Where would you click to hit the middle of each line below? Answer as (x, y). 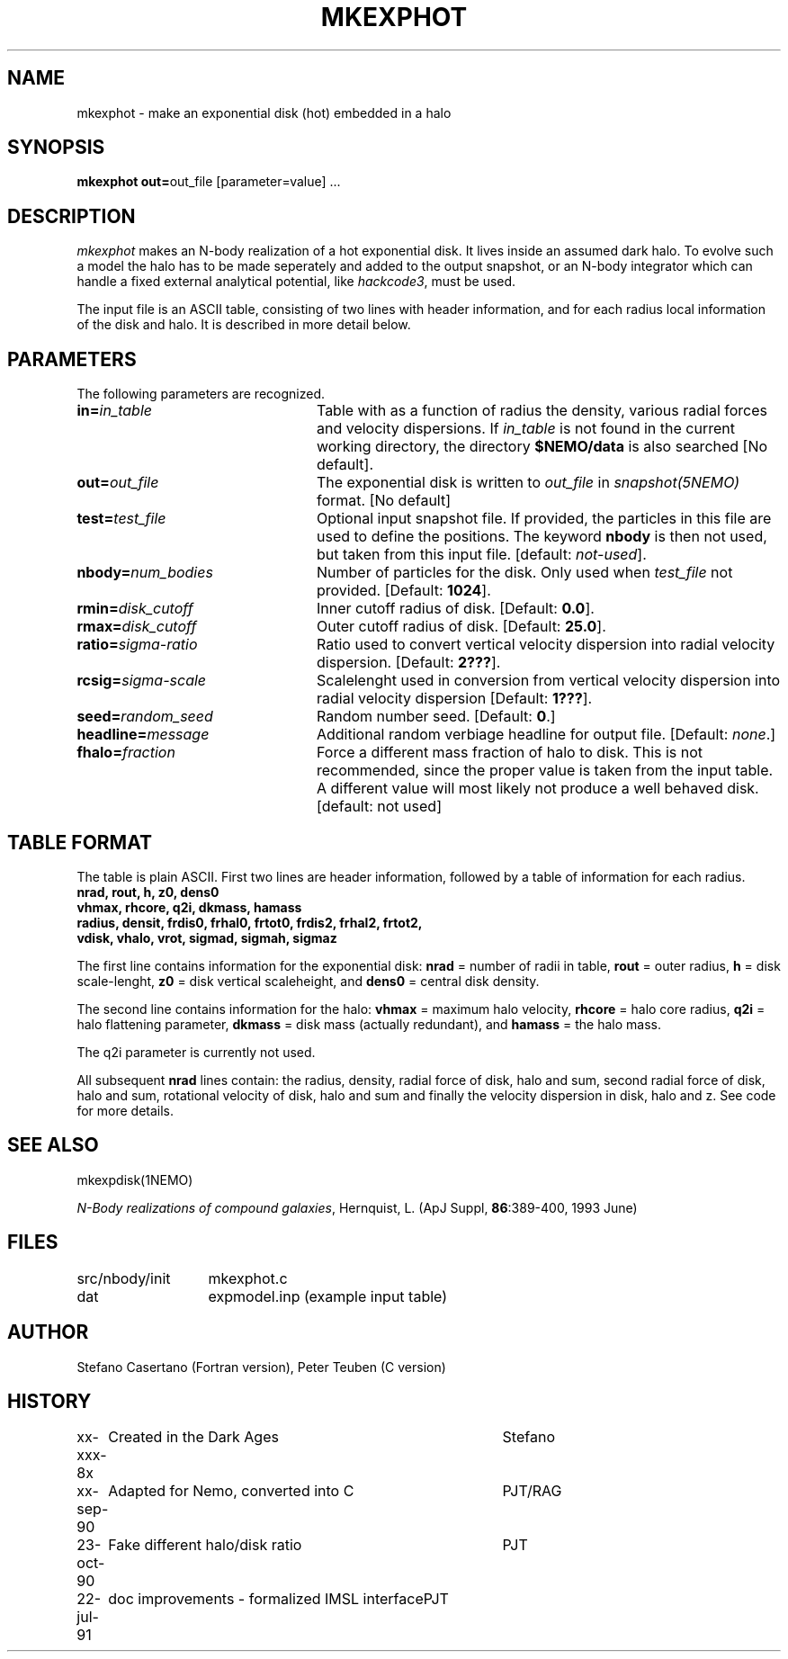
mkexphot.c (248, 1278)
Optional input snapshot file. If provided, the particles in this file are (544, 519)
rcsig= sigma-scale (142, 681)
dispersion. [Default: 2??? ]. (408, 663)
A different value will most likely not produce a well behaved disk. (537, 789)
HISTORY (49, 1401)
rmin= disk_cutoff (135, 609)
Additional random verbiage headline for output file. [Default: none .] (546, 735)
